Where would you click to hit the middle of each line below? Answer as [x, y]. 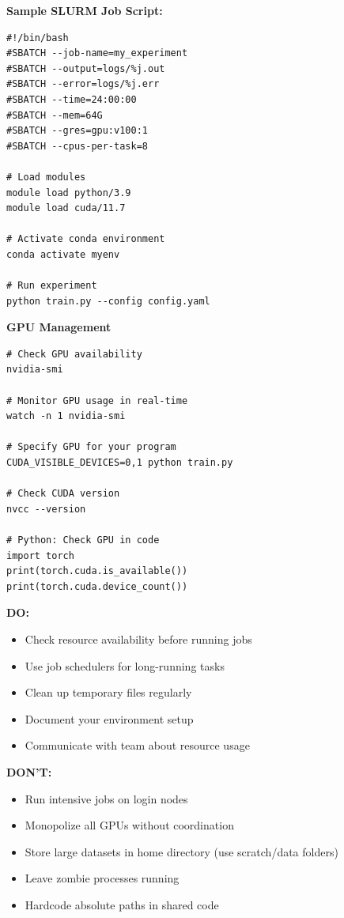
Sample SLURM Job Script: [85, 10]
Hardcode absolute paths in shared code [122, 904]
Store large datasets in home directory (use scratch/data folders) [181, 851]
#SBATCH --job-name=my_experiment [97, 53]
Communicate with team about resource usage [137, 745]
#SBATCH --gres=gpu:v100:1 [77, 131]
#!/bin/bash [38, 38]
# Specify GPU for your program [91, 447]
